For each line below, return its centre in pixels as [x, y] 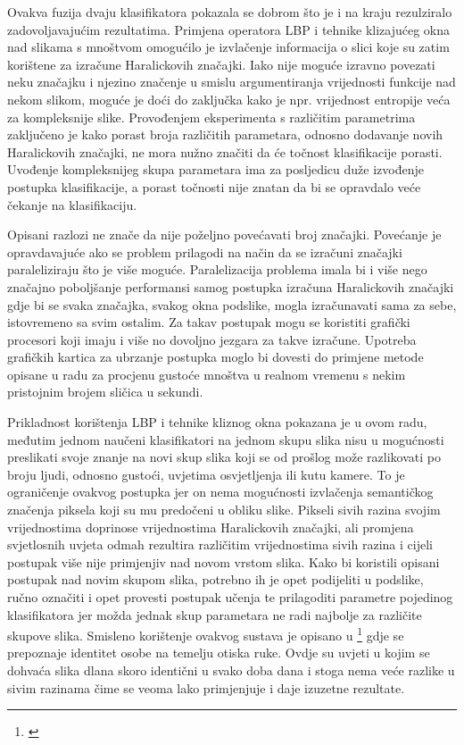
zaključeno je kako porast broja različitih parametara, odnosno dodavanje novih [225, 134]
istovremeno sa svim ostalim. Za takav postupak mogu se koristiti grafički [209, 322]
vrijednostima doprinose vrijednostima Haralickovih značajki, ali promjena [211, 527]
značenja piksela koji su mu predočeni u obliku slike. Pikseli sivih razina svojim [224, 510]
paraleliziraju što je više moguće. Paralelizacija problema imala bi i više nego [217, 269]
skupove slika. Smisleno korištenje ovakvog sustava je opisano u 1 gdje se [206, 634]
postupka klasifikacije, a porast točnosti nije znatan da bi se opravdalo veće [214, 186]
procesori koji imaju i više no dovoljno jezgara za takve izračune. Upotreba [212, 339]
